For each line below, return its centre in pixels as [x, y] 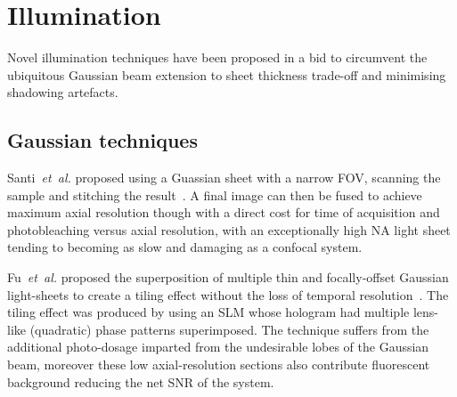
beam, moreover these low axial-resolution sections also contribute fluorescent [219, 365]
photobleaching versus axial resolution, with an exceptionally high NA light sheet [229, 229]
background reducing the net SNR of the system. [141, 381]
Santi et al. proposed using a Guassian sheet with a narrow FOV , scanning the [224, 178]
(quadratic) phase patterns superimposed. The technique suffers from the [229, 329]
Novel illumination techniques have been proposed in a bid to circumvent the [217, 57]
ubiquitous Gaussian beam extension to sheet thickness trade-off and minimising [227, 74]
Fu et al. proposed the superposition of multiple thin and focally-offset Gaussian [228, 277]
